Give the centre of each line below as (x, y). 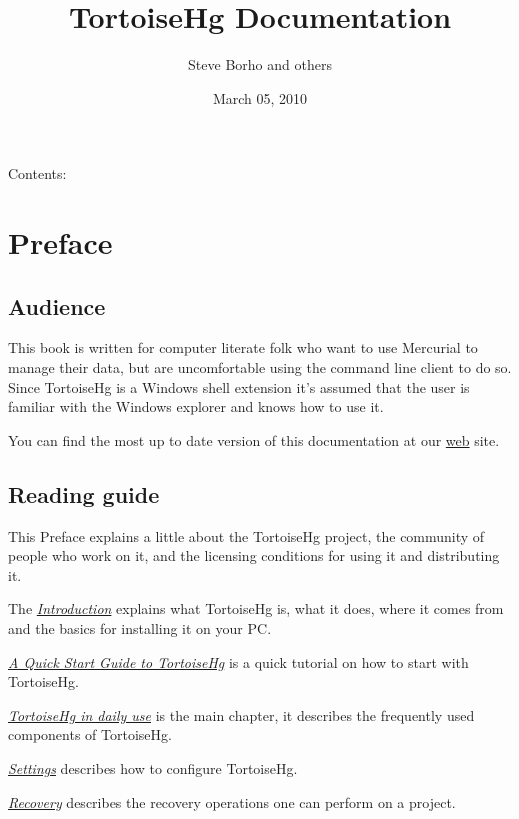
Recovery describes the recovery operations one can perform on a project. (232, 801)
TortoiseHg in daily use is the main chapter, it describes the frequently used (241, 714)
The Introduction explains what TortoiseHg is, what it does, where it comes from (256, 608)
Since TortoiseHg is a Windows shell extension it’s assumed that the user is (239, 386)
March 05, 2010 (260, 97)
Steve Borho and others (260, 64)
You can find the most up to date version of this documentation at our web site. (254, 439)
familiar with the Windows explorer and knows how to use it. (196, 406)
